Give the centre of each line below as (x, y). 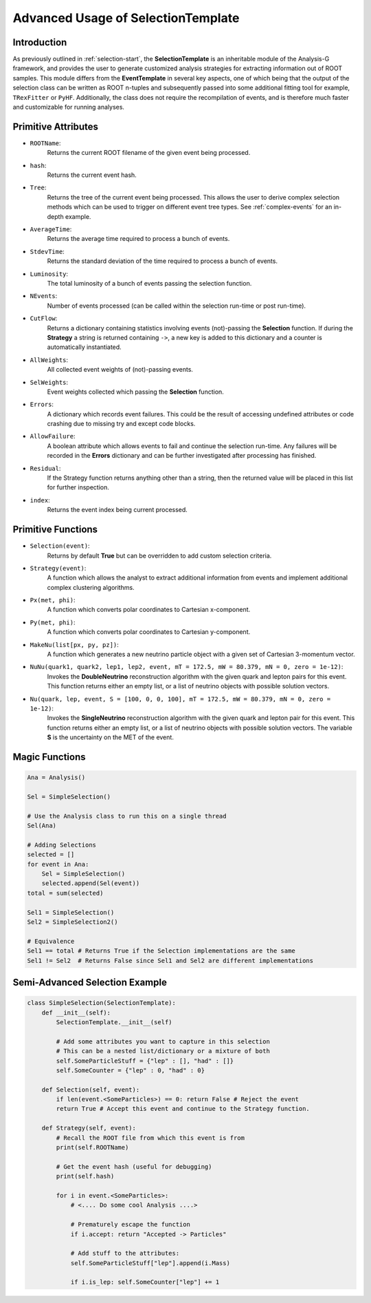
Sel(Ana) (42, 826)
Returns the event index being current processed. (117, 510)
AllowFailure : (53, 436)
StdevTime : (47, 251)
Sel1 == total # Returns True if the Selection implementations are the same (161, 951)
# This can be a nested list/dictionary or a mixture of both (163, 1051)
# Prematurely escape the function (130, 1225)
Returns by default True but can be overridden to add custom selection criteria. (159, 555)
